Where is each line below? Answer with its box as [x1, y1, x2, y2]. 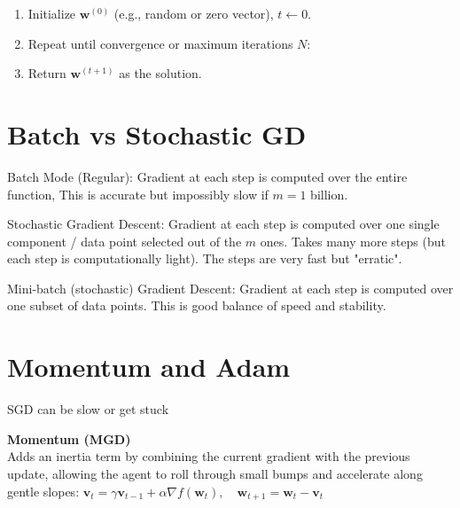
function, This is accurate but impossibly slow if [7, 184, 269, 203]
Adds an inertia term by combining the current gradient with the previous [7, 447, 410, 465]
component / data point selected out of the [7, 231, 242, 250]
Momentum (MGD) [7, 429, 131, 448]
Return [27, 64, 66, 82]
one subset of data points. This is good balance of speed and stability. [7, 296, 386, 315]
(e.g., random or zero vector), [113, 4, 274, 22]
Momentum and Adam [7, 348, 291, 385]
